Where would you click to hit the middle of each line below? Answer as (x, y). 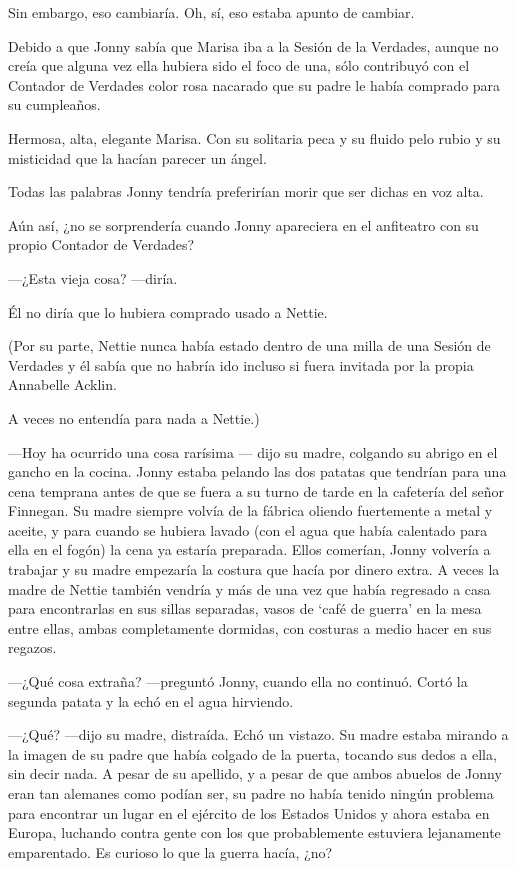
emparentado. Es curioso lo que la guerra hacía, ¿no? (170, 851)
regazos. (32, 647)
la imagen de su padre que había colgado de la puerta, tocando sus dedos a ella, (252, 753)
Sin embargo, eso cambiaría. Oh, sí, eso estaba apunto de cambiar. (211, 12)
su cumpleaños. (54, 104)
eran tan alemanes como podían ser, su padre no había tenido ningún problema (251, 793)
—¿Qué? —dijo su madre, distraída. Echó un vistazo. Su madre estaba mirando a (258, 734)
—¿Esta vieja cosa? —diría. (93, 277)
